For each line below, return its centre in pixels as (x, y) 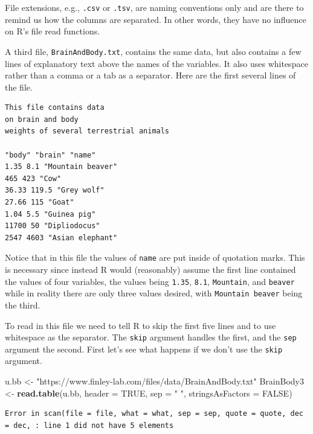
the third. (23, 305)
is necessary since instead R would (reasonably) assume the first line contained (150, 270)
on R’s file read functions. (53, 31)
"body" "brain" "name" (50, 155)
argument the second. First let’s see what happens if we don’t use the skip (144, 349)
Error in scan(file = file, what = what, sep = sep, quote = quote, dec (154, 414)
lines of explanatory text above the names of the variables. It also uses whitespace (156, 63)
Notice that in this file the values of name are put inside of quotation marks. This (155, 257)
